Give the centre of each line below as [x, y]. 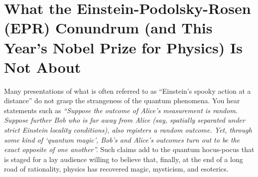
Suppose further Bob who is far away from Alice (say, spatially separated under [125, 120]
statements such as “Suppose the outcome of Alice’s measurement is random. [121, 110]
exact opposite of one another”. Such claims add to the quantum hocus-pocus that [129, 149]
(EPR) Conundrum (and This [108, 28]
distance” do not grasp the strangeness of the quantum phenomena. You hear [122, 100]
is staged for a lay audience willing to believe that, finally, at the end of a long [124, 159]
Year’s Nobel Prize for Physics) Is [123, 47]
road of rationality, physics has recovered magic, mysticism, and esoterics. [116, 169]
